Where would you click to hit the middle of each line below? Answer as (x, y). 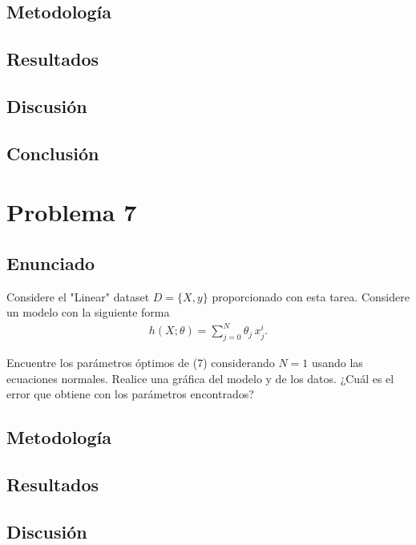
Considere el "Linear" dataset (78, 296)
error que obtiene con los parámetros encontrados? (130, 394)
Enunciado (51, 262)
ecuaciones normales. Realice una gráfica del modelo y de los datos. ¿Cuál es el (200, 378)
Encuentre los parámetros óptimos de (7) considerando (141, 363)
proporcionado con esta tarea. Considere (311, 296)
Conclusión (53, 153)
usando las (337, 363)
